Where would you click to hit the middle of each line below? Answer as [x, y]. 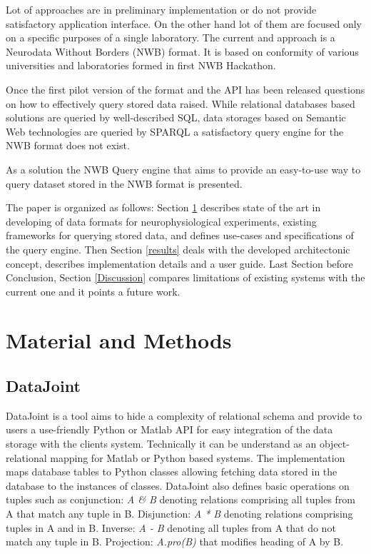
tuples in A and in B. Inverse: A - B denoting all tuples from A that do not [171, 527]
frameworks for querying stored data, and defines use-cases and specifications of [180, 235]
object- [334, 444]
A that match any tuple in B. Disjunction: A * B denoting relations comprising [179, 514]
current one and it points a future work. [93, 291]
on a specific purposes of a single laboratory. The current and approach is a [171, 37]
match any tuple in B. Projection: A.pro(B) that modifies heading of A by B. [175, 542]
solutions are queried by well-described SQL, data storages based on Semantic [176, 117]
